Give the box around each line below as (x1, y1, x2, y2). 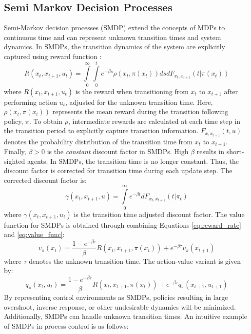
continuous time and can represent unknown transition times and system (4, 32, 221, 42)
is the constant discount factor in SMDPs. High (47, 146, 189, 157)
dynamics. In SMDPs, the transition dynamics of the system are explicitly (4, 41, 225, 52)
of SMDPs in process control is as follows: (4, 320, 129, 331)
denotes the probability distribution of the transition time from (4, 136, 193, 146)
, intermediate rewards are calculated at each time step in (68, 116, 240, 126)
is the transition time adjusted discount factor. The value (74, 209, 245, 219)
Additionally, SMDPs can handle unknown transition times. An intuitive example (4, 311, 247, 321)
